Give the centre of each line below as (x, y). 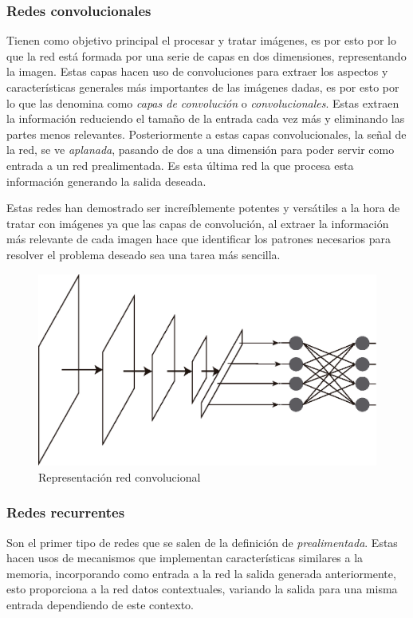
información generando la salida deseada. (106, 181)
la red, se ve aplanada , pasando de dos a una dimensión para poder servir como (201, 150)
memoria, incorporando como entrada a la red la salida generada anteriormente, (201, 573)
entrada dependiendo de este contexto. (100, 604)
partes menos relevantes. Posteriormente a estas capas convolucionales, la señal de (206, 134)
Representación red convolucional (120, 476)
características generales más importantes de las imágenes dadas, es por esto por (203, 87)
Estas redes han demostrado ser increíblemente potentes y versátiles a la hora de (203, 208)
